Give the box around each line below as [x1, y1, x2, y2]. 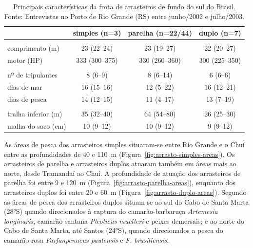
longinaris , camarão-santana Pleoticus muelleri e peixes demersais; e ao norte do [4, 215, 244, 226]
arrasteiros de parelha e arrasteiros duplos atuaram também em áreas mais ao [4, 158, 236, 169]
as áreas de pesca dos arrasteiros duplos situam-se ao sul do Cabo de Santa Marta [4, 196, 249, 207]
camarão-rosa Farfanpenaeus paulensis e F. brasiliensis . [4, 234, 169, 245]
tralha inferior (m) [7, 109, 62, 118]
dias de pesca [7, 94, 47, 104]
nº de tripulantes [7, 70, 58, 80]
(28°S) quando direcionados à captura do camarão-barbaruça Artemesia [4, 206, 218, 216]
